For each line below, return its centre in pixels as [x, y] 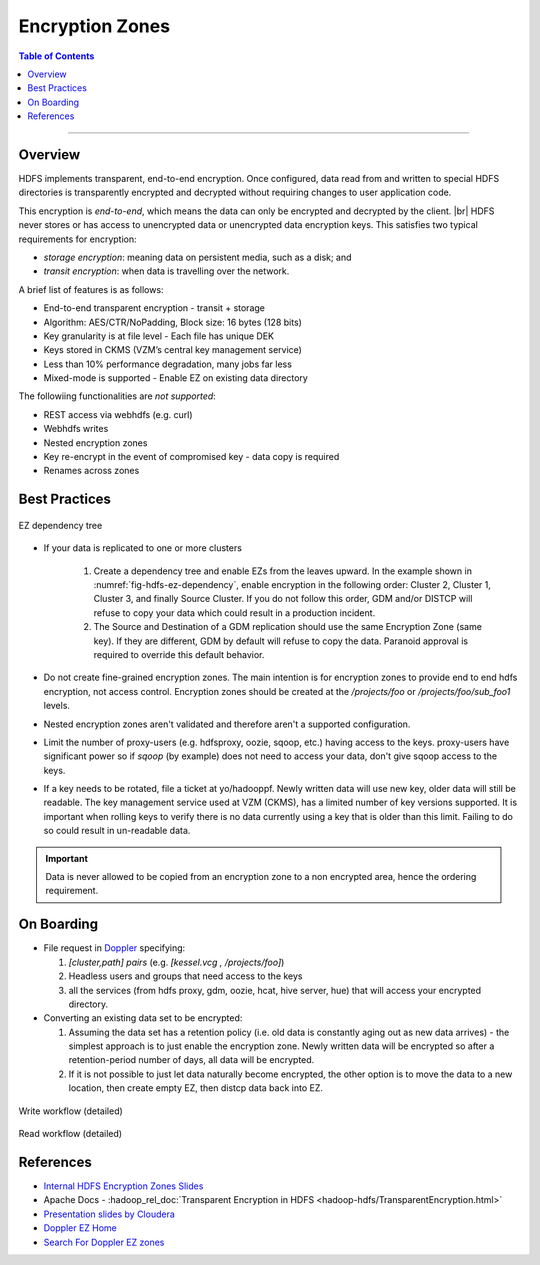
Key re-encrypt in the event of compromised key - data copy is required [191, 457]
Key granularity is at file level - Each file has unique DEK [159, 336]
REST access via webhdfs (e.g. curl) [118, 414]
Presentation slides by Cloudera [109, 1214]
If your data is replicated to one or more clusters [142, 548]
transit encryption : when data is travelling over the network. [166, 271]
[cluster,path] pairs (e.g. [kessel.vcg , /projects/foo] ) [176, 962]
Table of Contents [56, 56]
